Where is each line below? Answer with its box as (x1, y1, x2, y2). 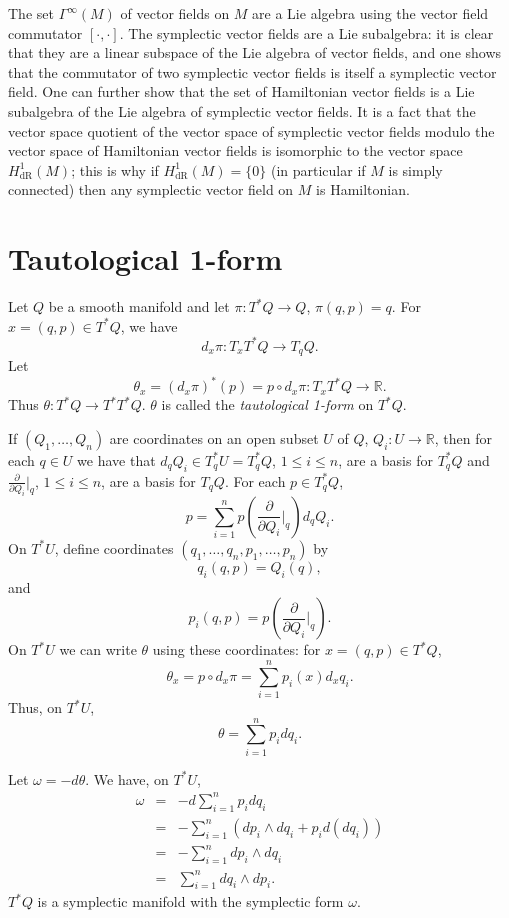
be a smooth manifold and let (48, 296, 230, 317)
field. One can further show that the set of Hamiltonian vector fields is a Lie (8, 81, 475, 102)
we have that (77, 449, 156, 470)
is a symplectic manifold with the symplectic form (37, 891, 344, 912)
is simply (388, 159, 443, 180)
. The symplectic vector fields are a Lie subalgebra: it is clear (119, 22, 494, 43)
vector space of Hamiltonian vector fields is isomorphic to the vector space (8, 140, 463, 161)
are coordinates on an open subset (109, 427, 319, 448)
